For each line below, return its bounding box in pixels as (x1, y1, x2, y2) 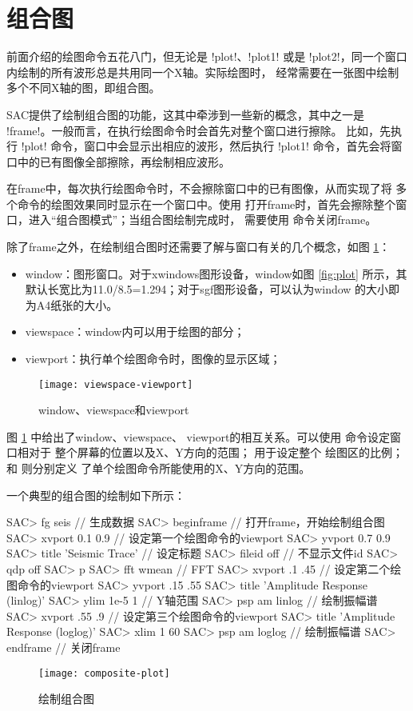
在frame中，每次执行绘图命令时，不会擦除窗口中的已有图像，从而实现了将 (6, 180, 392, 197)
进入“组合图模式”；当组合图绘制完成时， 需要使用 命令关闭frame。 (28, 211, 377, 228)
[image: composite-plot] (38, 667, 170, 679)
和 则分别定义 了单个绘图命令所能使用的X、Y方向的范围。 (6, 460, 311, 477)
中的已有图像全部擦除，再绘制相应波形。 (17, 153, 230, 170)
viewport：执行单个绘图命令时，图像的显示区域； (25, 350, 281, 367)
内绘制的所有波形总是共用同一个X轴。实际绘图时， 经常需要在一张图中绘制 (6, 63, 399, 80)
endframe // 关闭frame (6, 639, 121, 655)
